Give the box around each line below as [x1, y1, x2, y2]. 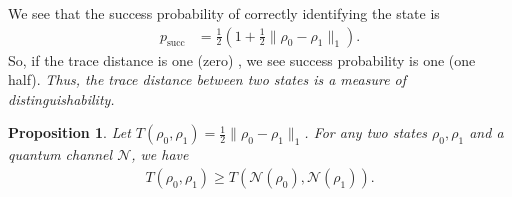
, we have [131, 144, 189, 165]
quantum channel [8, 144, 113, 165]
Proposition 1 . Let [8, 122, 131, 143]
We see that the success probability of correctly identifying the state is [8, 3, 440, 23]
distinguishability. [8, 88, 115, 109]
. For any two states [304, 122, 428, 143]
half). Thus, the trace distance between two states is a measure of [8, 69, 407, 90]
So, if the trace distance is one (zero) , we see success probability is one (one [8, 49, 476, 70]
